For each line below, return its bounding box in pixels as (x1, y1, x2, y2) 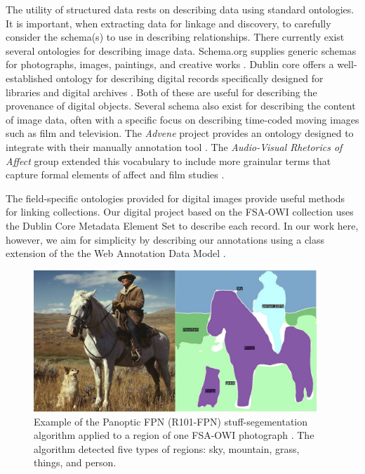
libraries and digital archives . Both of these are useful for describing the (6, 84, 317, 99)
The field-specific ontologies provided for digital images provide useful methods (6, 190, 345, 205)
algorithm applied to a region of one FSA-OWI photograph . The (34, 428, 314, 442)
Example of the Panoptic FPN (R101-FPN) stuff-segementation (34, 414, 308, 428)
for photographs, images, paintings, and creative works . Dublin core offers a (6, 57, 334, 72)
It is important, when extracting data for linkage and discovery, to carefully (6, 15, 331, 30)
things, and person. (34, 455, 117, 470)
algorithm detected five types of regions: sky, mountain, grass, (34, 441, 300, 456)
